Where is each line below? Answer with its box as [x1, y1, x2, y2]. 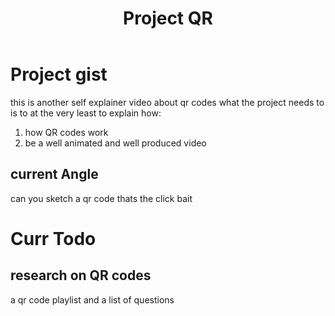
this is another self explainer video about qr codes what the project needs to [10, 96, 325, 108]
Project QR [123, 7, 213, 30]
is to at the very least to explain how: [10, 107, 162, 119]
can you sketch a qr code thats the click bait [10, 192, 193, 204]
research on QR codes [10, 267, 152, 284]
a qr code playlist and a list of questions [10, 293, 175, 306]
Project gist [10, 63, 108, 86]
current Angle [10, 166, 99, 183]
